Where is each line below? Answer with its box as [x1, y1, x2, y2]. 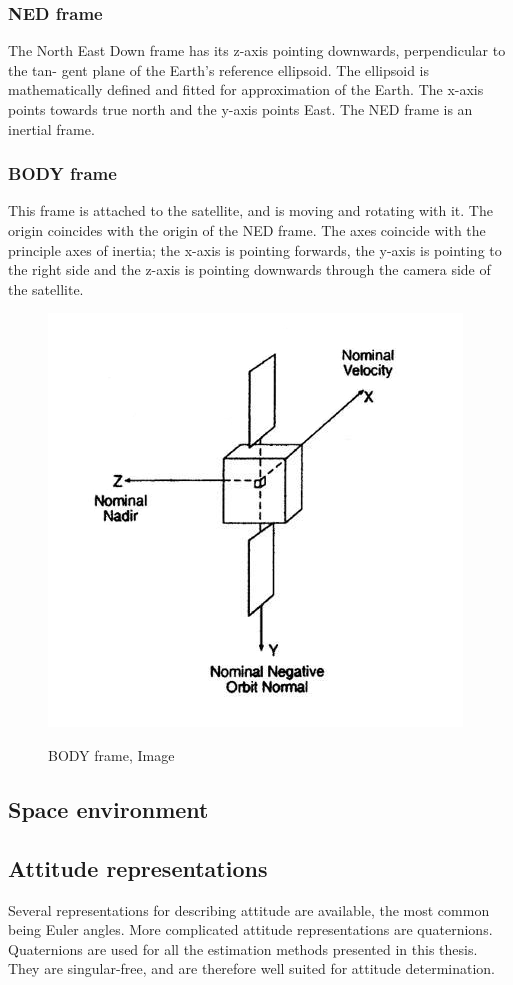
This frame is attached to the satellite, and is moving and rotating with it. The [8, 200, 493, 221]
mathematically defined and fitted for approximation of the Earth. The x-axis [8, 79, 484, 100]
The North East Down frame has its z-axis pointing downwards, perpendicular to [8, 40, 506, 61]
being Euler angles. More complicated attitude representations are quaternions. [8, 919, 493, 940]
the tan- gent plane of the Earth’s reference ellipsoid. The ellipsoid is [8, 59, 430, 80]
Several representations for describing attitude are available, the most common [8, 899, 490, 920]
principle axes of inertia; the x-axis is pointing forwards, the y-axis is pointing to [8, 239, 502, 260]
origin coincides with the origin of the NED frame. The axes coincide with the [8, 220, 486, 240]
